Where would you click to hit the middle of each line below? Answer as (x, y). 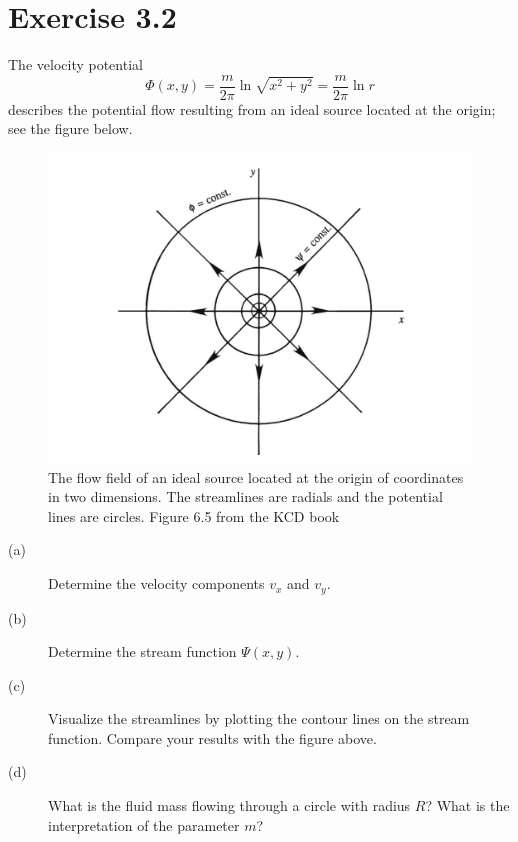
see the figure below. (70, 128)
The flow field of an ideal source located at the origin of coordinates (256, 476)
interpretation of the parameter (144, 824)
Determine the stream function (142, 651)
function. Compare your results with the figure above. (212, 737)
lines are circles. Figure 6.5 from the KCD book (194, 515)
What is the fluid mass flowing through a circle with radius (229, 805)
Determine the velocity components (156, 583)
